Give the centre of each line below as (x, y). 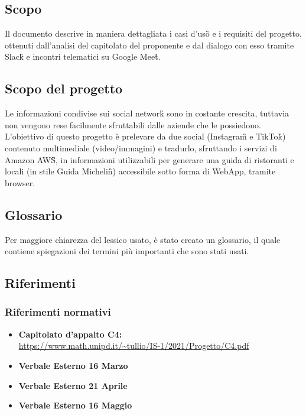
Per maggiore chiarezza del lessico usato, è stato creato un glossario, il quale (143, 239)
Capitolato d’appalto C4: (70, 334)
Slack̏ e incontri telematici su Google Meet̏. (83, 56)
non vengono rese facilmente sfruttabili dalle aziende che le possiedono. (133, 124)
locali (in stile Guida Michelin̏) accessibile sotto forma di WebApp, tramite (140, 171)
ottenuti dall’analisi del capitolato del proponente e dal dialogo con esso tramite (149, 45)
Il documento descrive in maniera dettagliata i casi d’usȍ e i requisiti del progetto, (153, 33)
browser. (20, 182)
